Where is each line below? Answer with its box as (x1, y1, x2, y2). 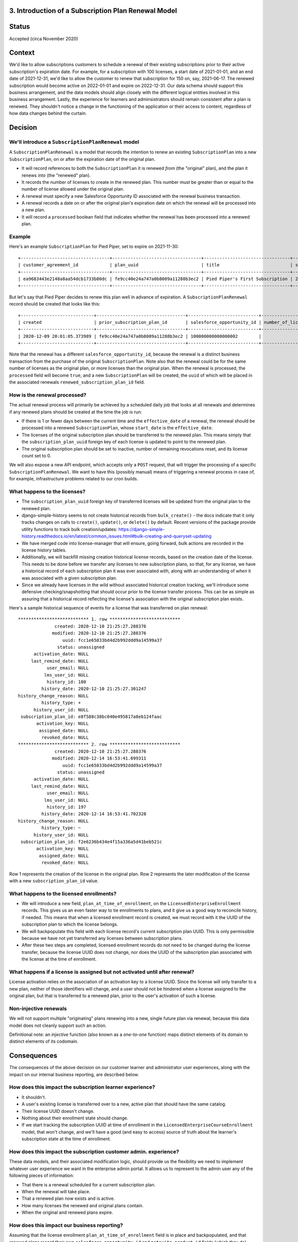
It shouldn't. (21, 1094, 46, 1100)
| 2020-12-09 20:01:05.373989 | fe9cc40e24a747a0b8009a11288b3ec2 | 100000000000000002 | (18, 333, 262, 339)
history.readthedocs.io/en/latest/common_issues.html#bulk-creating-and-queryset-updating (21, 533, 212, 539)
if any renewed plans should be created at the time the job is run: (9, 409, 143, 415)
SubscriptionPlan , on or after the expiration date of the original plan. (9, 156, 155, 162)
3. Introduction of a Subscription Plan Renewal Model (9, 6, 177, 15)
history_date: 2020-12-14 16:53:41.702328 (41, 811, 147, 817)
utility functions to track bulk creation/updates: (21, 526, 118, 532)
